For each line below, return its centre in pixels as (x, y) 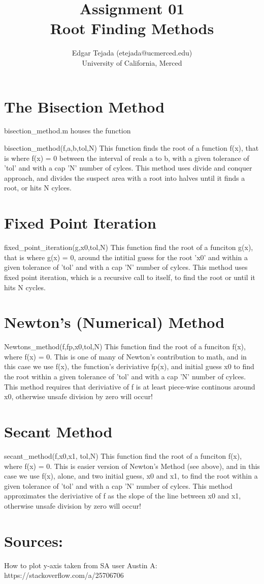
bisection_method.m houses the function (68, 131)
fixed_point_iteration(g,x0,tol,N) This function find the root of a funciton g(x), (129, 247)
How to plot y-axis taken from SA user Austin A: (81, 565)
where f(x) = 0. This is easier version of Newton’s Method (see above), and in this (132, 466)
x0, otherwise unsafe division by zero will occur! (78, 396)
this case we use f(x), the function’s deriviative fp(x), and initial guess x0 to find (129, 366)
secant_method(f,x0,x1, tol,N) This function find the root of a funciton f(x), (123, 455)
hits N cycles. (25, 287)
